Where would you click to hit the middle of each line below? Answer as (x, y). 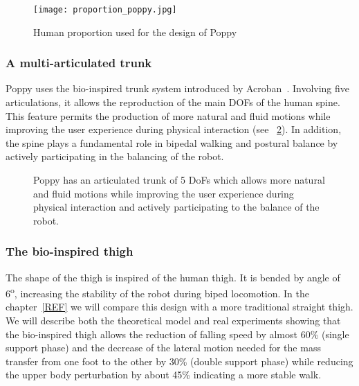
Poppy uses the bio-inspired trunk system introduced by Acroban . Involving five (178, 88)
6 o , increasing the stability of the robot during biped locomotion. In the (158, 292)
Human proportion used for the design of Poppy (135, 32)
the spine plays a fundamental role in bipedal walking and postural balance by (172, 142)
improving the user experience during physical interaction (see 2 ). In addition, (174, 129)
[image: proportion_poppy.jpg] (105, 10)
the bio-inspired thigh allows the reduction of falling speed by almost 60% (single (177, 334)
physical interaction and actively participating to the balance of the (176, 207)
